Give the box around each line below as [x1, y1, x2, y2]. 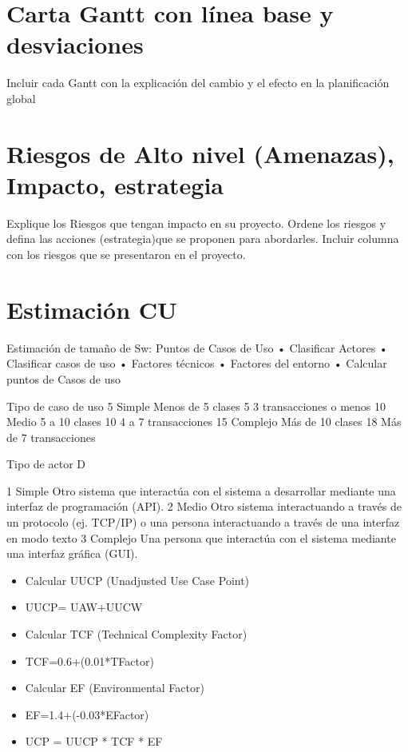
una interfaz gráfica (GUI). [6, 545, 138, 562]
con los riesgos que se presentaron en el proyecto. [6, 246, 246, 262]
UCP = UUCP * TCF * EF [25, 733, 163, 750]
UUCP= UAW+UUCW [25, 599, 143, 615]
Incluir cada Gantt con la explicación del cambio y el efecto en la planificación [6, 74, 390, 91]
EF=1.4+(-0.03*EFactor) [25, 706, 149, 722]
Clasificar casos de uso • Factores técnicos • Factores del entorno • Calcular [6, 355, 387, 372]
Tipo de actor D [6, 456, 86, 472]
